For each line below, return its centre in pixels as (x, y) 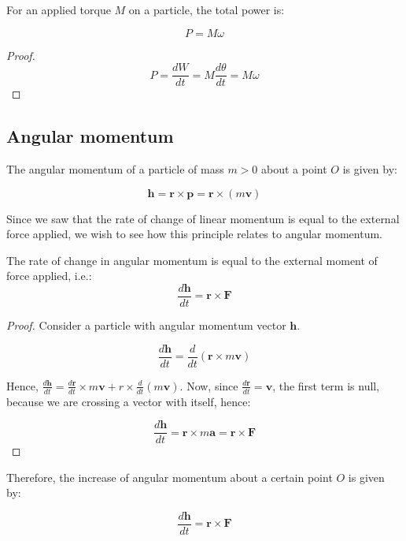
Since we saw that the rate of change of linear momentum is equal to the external (203, 218)
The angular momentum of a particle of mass (115, 169)
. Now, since (209, 385)
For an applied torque (59, 9)
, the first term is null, (326, 385)
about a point (294, 169)
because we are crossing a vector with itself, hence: (129, 401)
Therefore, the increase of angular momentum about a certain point (170, 477)
